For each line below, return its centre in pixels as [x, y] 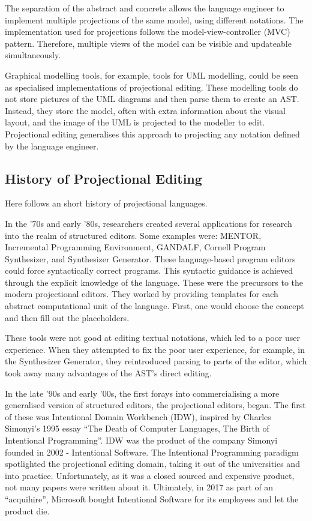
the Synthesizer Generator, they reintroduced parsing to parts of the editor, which [156, 361]
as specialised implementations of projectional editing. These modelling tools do [151, 87]
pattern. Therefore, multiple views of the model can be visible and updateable [148, 43]
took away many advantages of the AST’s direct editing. [108, 373]
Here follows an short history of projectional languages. [106, 203]
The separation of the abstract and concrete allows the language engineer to [145, 8]
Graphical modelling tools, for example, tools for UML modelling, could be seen [152, 75]
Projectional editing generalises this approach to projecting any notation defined [152, 134]
